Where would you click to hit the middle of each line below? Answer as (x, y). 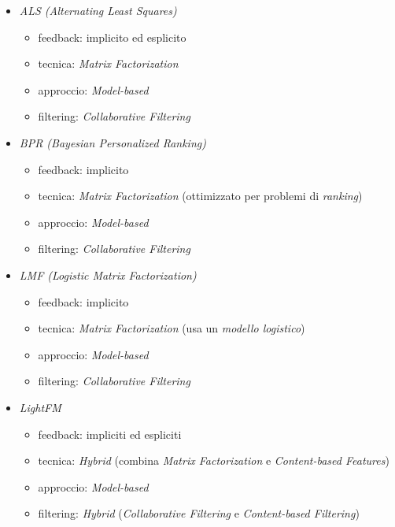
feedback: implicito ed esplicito (112, 37)
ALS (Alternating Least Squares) (98, 10)
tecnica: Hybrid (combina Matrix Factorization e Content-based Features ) (214, 460)
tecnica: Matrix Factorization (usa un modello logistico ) (172, 328)
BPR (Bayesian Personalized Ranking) (113, 142)
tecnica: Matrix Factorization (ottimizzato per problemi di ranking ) (200, 196)
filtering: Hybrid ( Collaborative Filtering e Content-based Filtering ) (199, 513)
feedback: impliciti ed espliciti (110, 434)
